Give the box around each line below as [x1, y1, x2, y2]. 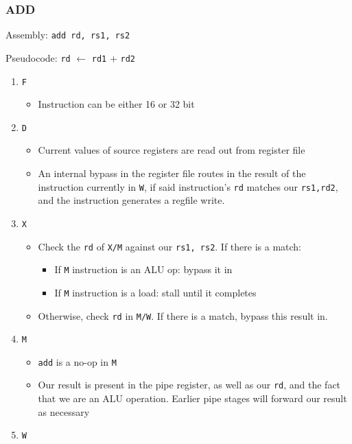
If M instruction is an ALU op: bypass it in [54, 262, 233, 277]
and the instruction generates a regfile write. [38, 193, 225, 207]
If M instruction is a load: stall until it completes [54, 285, 257, 299]
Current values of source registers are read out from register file [38, 143, 305, 157]
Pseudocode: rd [5, 50, 71, 65]
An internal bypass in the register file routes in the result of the [38, 166, 306, 180]
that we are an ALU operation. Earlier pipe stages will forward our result [38, 391, 347, 406]
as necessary [38, 404, 90, 419]
